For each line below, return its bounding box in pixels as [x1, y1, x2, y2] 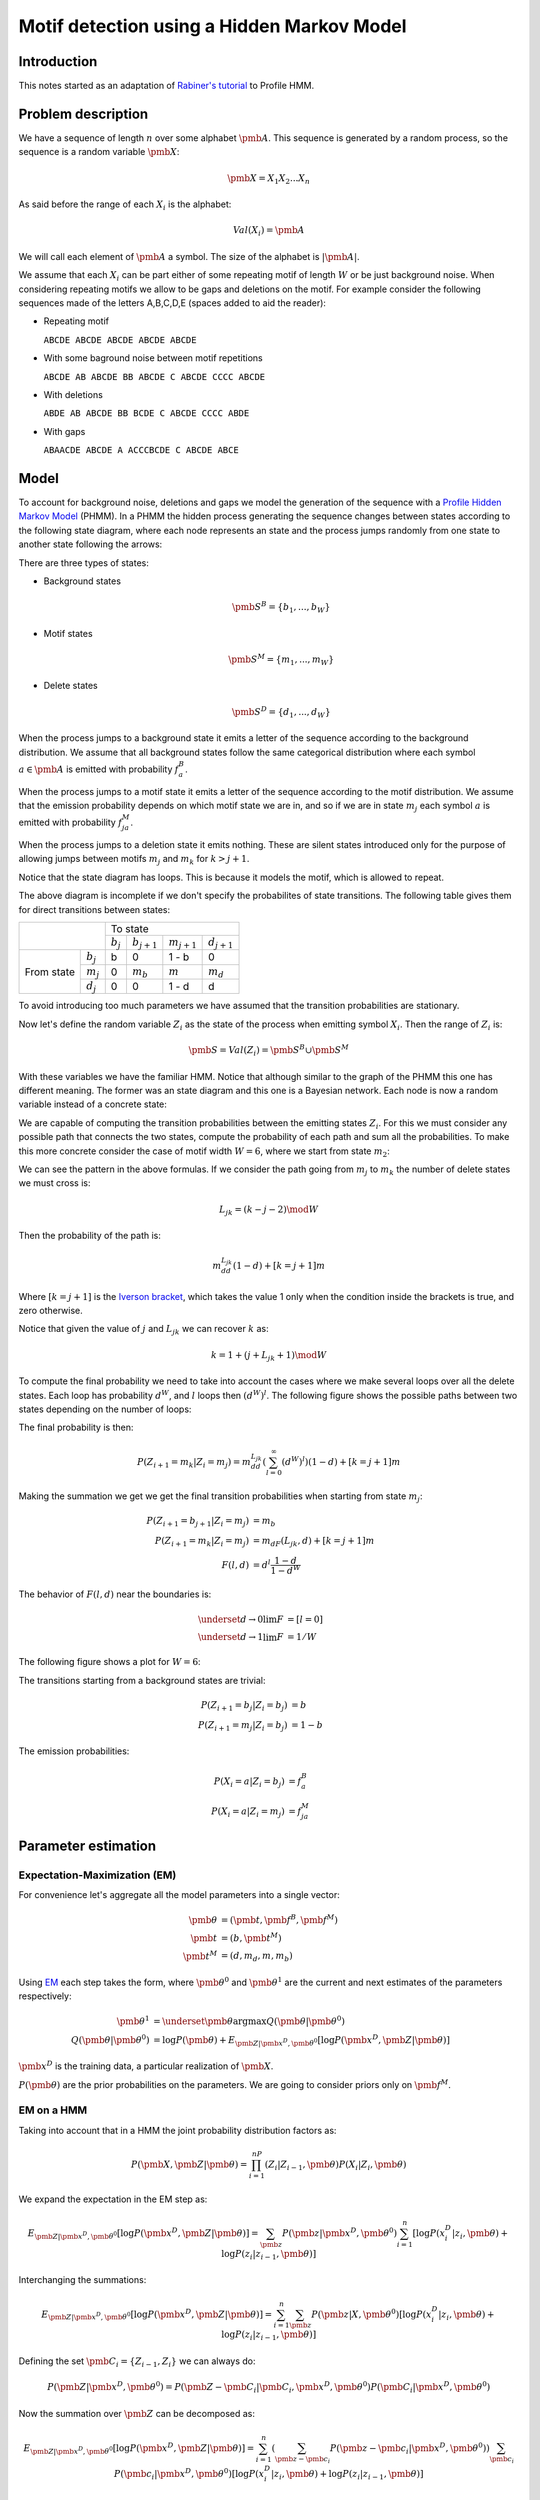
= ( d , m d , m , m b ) [220, 1950, 294, 1964]
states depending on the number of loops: [18, 1403, 192, 1415]
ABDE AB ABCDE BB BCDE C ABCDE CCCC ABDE [43, 408, 250, 419]
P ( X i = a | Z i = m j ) [210, 1805, 285, 1819]
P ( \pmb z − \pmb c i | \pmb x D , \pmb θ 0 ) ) [330, 2441, 490, 2456]
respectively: [18, 1990, 72, 2002]
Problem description [18, 105, 149, 122]
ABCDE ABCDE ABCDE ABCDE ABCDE [43, 334, 197, 345]
